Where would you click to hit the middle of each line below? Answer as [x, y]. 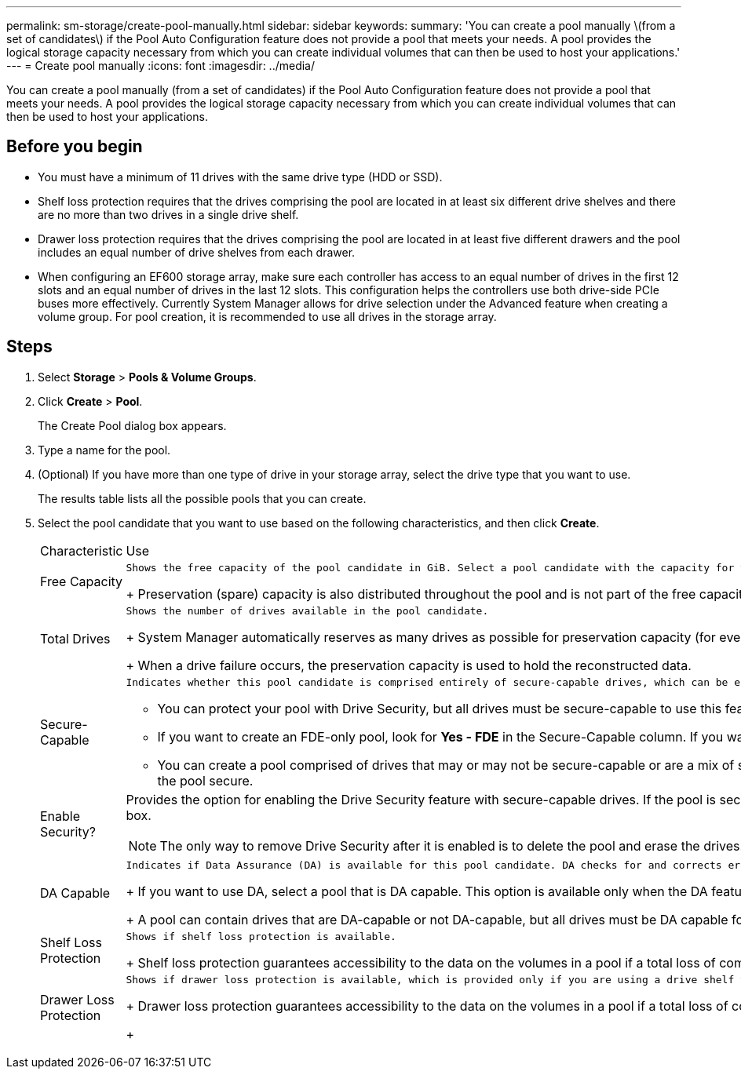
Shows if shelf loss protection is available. [261, 936]
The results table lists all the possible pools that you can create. [202, 498]
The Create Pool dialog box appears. [132, 425]
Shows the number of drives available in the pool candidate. [307, 610]
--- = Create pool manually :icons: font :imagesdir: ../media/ [161, 66]
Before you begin [75, 147]
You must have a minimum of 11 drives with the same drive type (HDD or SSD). [240, 177]
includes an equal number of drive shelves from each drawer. [197, 252]
